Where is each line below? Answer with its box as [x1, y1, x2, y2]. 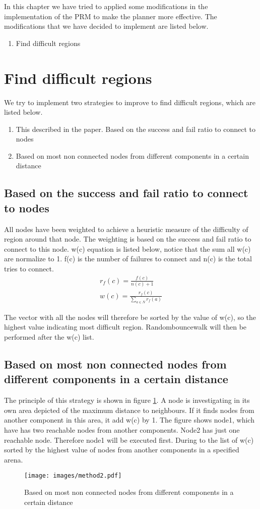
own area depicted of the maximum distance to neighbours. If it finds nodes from [4, 404, 254, 415]
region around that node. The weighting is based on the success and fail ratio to [4, 234, 251, 244]
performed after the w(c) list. [4, 332, 94, 342]
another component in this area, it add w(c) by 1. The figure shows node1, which [4, 414, 254, 425]
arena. [4, 454, 23, 465]
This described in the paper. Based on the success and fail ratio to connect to [16, 123, 255, 134]
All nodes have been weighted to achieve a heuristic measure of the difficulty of [4, 223, 248, 234]
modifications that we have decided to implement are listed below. [4, 21, 209, 31]
